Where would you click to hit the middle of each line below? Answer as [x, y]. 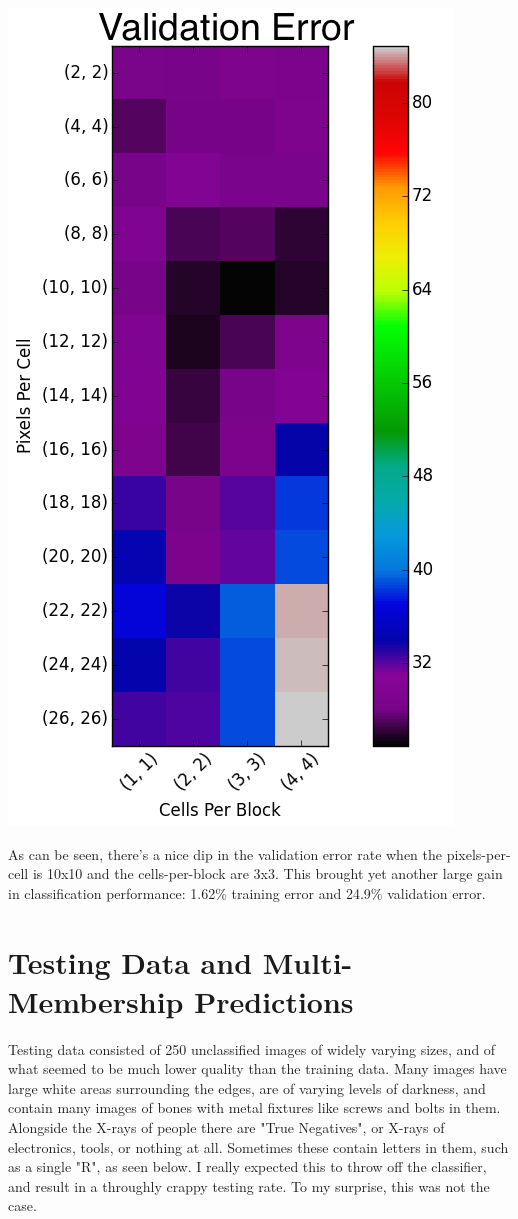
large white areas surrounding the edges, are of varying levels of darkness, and [247, 1087]
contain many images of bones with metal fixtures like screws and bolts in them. [254, 1107]
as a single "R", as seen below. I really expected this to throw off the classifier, [247, 1166]
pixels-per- [478, 853]
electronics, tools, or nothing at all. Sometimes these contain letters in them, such [258, 1146]
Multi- [307, 961]
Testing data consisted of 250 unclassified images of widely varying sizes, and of [252, 1048]
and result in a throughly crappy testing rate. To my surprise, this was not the [249, 1185]
